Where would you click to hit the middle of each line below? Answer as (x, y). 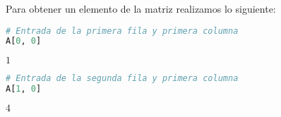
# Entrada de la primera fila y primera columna (122, 31)
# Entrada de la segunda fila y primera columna (122, 79)
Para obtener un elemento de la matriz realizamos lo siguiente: (141, 8)
